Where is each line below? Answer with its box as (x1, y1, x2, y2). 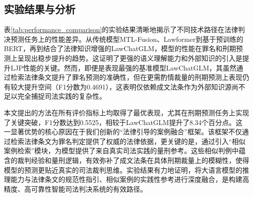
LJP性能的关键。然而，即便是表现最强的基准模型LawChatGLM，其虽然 (10, 62, 236, 72)
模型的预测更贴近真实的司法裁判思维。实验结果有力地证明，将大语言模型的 (4, 164, 242, 175)
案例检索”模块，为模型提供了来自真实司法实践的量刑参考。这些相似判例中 (4, 145, 239, 156)
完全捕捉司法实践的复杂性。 (17, 91, 106, 101)
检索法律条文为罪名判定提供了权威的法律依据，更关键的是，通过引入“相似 (10, 136, 246, 146)
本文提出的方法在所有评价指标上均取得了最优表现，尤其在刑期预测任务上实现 (4, 107, 249, 117)
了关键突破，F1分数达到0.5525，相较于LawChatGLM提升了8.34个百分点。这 (4, 117, 243, 127)
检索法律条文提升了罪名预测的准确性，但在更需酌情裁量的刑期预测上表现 (10, 72, 242, 82)
